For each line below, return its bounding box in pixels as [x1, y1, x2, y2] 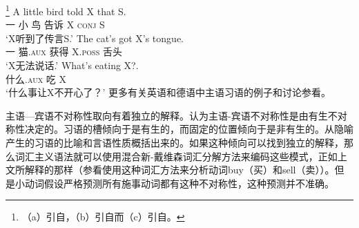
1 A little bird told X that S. [6, 2, 126, 18]
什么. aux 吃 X [6, 71, 66, 86]
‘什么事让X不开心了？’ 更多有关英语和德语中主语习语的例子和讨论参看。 [6, 85, 331, 99]
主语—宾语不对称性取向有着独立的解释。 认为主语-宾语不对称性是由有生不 [6, 108, 338, 122]
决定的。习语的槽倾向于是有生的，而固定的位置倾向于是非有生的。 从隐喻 [24, 122, 353, 136]
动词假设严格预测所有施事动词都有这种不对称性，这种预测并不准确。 [24, 175, 334, 190]
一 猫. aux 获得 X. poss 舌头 [6, 44, 122, 59]
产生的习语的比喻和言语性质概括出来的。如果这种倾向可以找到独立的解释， [6, 135, 344, 149]
